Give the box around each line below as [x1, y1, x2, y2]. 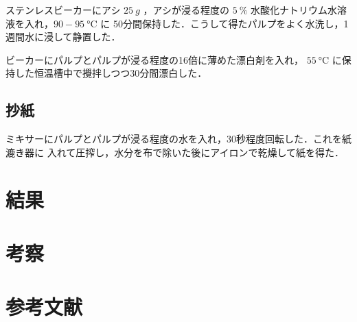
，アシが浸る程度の [143, 3, 229, 16]
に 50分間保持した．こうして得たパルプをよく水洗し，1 [100, 16, 349, 30]
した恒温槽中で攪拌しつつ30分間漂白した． [14, 66, 207, 80]
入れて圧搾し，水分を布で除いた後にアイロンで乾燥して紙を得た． [47, 145, 345, 159]
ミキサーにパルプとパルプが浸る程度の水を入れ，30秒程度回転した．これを [5, 132, 342, 146]
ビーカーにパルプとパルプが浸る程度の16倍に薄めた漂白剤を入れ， [5, 52, 303, 66]
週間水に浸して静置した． [5, 29, 121, 44]
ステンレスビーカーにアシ [5, 3, 121, 16]
